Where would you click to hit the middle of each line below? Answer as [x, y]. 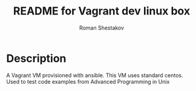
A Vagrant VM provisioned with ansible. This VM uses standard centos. [95, 75]
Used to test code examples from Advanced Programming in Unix [88, 81]
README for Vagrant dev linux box [102, 11]
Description [36, 58]
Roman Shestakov [102, 28]
